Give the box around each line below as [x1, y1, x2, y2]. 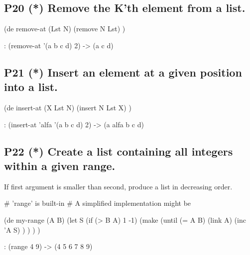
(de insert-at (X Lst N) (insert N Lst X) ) [4, 102, 131, 112]
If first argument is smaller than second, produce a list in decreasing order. [4, 181, 233, 191]
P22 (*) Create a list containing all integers [4, 143, 233, 159]
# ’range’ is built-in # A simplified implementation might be [4, 198, 191, 208]
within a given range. [4, 158, 116, 173]
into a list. [4, 79, 58, 94]
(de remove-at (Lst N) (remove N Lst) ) [4, 23, 125, 34]
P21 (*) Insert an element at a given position [4, 64, 242, 80]
